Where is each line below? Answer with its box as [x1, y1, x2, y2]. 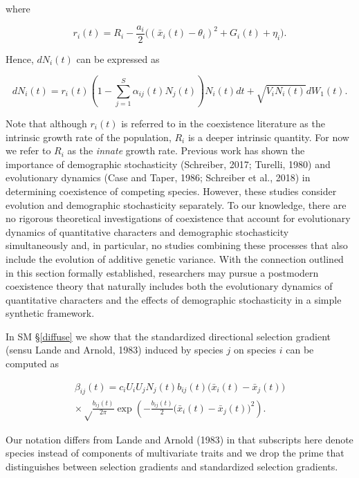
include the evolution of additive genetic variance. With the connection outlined [6, 251, 344, 266]
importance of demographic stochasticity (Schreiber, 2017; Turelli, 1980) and [6, 156, 331, 171]
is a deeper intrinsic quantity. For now [187, 129, 349, 144]
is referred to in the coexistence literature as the [121, 116, 325, 130]
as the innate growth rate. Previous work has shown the [67, 143, 305, 158]
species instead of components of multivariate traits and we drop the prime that [6, 445, 344, 460]
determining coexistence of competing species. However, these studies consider [6, 183, 337, 198]
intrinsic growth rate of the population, [6, 129, 172, 144]
